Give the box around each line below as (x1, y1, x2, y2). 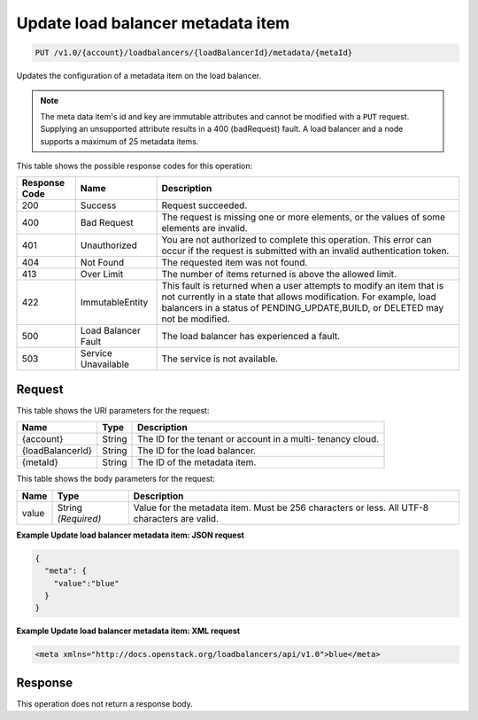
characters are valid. (133, 512, 219, 524)
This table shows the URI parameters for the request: (16, 405, 210, 415)
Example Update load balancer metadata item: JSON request (16, 530, 245, 540)
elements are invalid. (161, 222, 248, 235)
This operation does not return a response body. (16, 698, 194, 708)
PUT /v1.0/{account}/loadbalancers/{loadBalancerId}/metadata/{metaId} (35, 48, 353, 58)
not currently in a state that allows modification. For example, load (161, 290, 437, 303)
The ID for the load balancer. (137, 445, 257, 457)
